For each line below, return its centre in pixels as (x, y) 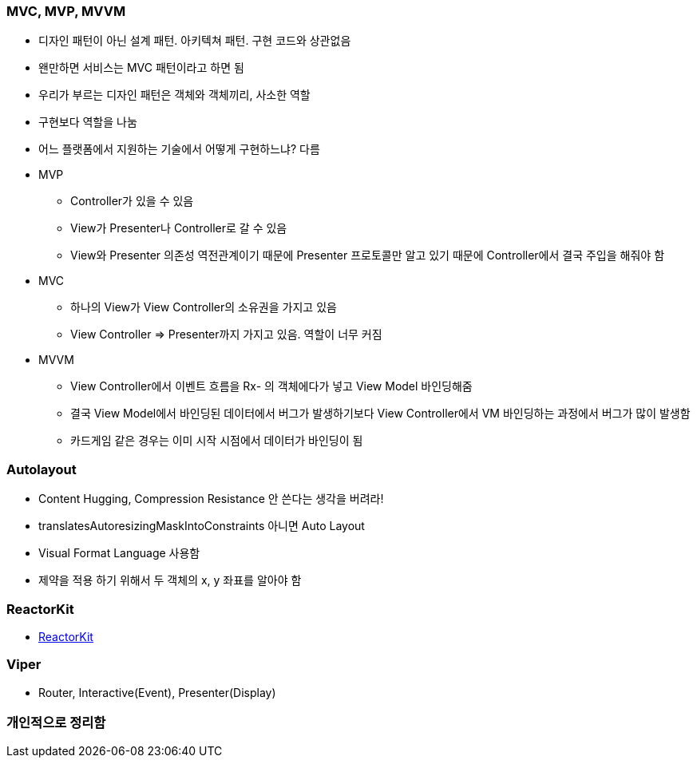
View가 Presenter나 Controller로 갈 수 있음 (179, 228)
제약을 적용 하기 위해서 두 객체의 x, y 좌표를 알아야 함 (170, 580)
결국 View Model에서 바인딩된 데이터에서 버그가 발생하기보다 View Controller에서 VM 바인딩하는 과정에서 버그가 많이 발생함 (380, 414)
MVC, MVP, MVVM (66, 11)
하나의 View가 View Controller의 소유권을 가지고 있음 (204, 307)
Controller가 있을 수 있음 (132, 201)
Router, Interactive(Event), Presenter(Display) (157, 692)
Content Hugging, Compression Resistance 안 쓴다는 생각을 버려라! (211, 499)
